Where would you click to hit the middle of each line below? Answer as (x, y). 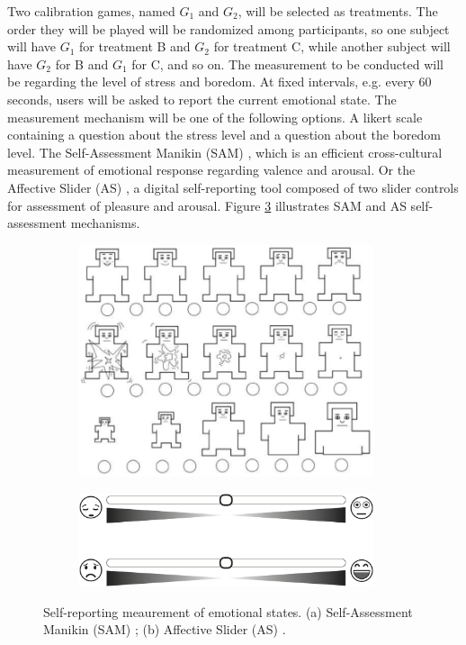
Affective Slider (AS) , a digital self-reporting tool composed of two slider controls (233, 187)
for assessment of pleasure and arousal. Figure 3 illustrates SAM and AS (207, 205)
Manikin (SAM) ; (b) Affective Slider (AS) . (165, 629)
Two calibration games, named (91, 11)
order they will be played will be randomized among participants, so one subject (229, 28)
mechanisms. (105, 223)
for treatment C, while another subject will (332, 46)
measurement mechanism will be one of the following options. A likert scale (215, 117)
